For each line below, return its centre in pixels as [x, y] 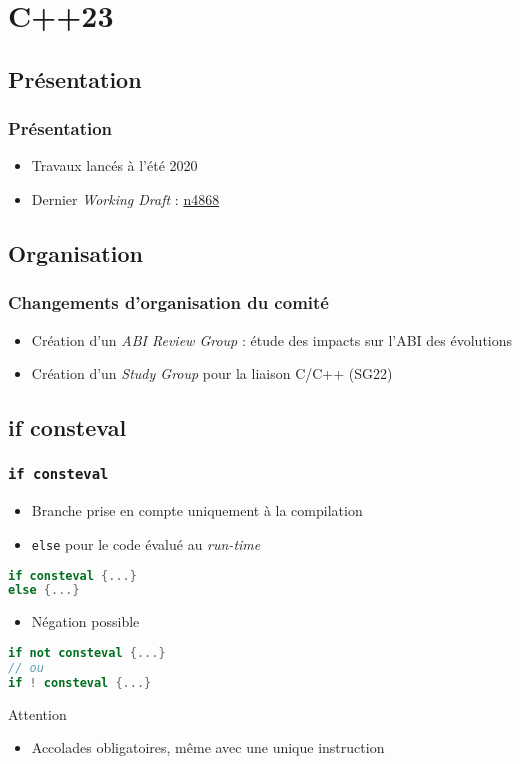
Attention [37, 713]
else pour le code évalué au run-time [146, 543]
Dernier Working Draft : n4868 [125, 198]
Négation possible [85, 621]
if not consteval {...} [87, 652]
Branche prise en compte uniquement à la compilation [197, 510]
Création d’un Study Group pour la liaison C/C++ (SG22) [212, 373]
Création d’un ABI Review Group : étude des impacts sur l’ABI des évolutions [272, 339]
